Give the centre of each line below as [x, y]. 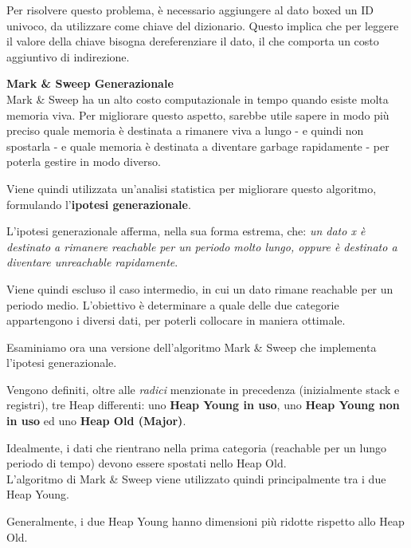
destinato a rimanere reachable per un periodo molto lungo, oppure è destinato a [202, 246]
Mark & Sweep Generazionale [90, 83]
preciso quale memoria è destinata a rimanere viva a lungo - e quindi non [185, 130]
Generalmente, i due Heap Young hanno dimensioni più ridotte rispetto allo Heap [205, 521]
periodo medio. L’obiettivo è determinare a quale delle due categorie [173, 304]
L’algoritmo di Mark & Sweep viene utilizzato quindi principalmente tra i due [196, 478]
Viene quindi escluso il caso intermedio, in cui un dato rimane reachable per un [200, 288]
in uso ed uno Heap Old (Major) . [96, 421]
